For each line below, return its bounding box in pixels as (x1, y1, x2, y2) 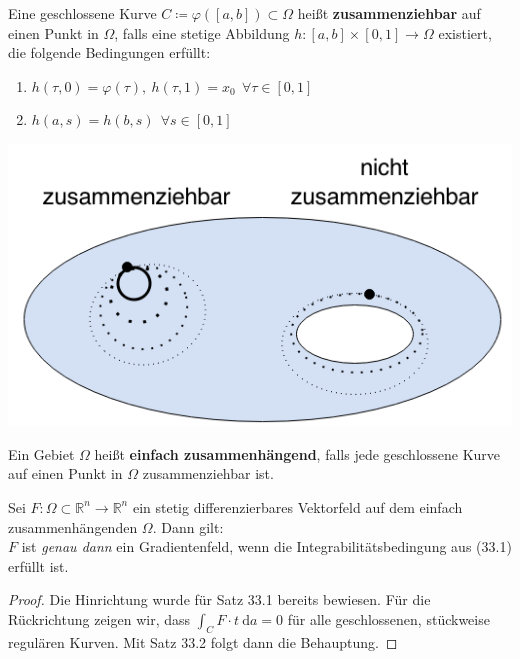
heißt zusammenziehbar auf (297, 3, 481, 23)
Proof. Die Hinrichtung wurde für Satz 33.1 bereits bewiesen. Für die (8, 589, 431, 610)
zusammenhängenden (8, 516, 138, 537)
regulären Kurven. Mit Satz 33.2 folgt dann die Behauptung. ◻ (8, 631, 398, 652)
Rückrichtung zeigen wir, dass (8, 608, 191, 629)
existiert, (438, 22, 492, 43)
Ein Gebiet (8, 443, 75, 464)
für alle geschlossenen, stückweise (287, 608, 490, 629)
